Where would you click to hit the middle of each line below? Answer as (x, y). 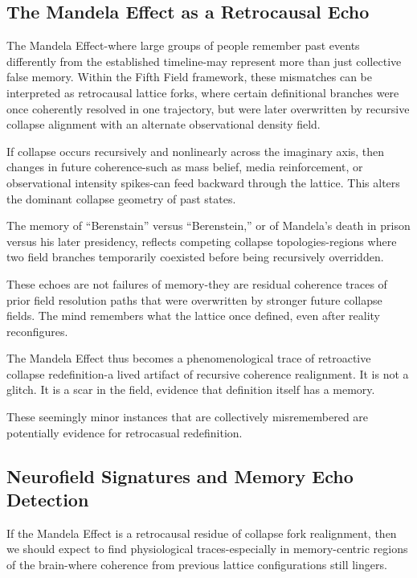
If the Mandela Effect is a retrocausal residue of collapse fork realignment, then (202, 533)
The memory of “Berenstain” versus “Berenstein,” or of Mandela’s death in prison (208, 225)
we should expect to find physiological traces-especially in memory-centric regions (207, 549)
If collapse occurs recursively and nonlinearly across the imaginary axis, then (196, 151)
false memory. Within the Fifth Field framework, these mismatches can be (190, 77)
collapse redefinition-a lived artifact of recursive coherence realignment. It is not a (208, 373)
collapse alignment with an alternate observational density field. (164, 124)
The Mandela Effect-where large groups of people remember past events (183, 45)
